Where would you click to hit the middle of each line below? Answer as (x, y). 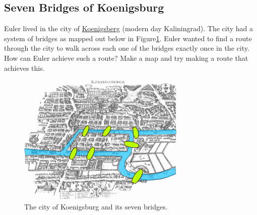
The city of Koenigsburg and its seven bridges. (96, 206)
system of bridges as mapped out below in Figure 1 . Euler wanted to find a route (128, 38)
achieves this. (24, 68)
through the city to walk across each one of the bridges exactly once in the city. (127, 48)
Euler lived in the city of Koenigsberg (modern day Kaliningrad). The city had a (128, 28)
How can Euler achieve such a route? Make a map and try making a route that (126, 58)
